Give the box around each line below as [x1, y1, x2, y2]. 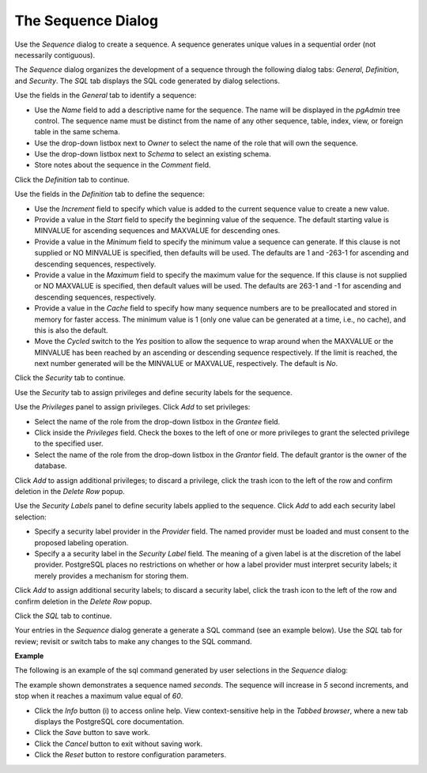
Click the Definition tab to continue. [14, 175, 130, 184]
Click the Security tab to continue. [14, 373, 126, 383]
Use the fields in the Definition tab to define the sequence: [14, 190, 205, 199]
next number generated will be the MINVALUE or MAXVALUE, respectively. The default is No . [34, 359, 338, 368]
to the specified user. [34, 439, 104, 448]
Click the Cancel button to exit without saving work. [34, 739, 203, 748]
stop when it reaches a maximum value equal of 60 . [14, 692, 183, 701]
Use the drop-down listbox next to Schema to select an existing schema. [34, 149, 272, 159]
